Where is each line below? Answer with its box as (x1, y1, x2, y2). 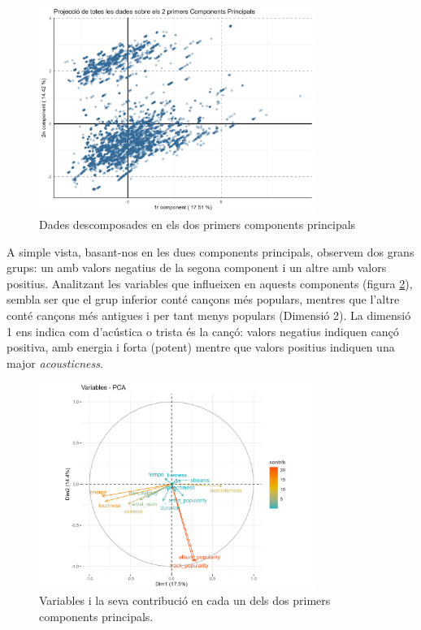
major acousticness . (7, 354, 103, 371)
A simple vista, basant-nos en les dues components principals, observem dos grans (7, 243, 414, 260)
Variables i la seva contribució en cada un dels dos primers (39, 592, 331, 609)
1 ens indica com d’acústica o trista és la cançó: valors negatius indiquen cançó (7, 322, 399, 339)
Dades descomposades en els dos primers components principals (39, 215, 356, 232)
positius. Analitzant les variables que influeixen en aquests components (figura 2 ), (7, 274, 413, 291)
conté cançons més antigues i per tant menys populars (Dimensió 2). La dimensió (7, 306, 411, 323)
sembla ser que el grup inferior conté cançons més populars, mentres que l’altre (7, 291, 400, 308)
